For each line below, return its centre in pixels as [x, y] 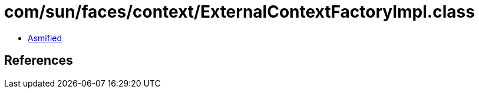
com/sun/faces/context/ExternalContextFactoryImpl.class [239, 12]
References [39, 61]
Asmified [45, 38]
